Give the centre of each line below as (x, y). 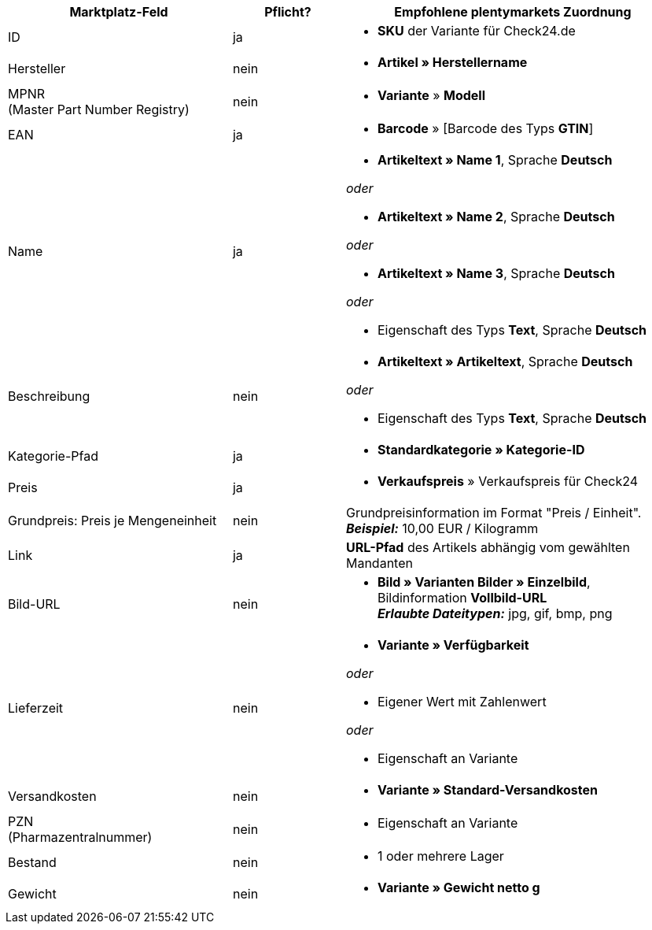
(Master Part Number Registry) (99, 109)
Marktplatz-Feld (119, 12)
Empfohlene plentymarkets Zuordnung (513, 12)
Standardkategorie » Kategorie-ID (481, 450)
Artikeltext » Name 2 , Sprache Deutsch (496, 217)
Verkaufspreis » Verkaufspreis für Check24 (508, 481)
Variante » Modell (431, 95)
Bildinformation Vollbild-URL (462, 598)
